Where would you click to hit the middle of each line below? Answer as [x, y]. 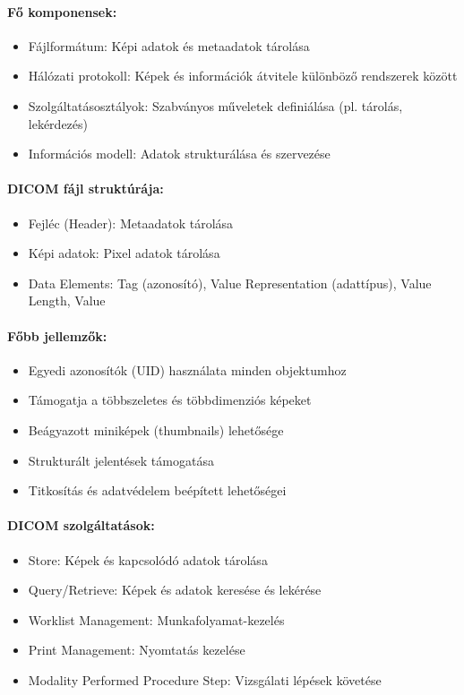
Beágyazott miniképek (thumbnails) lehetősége [156, 429]
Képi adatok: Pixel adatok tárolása [124, 253]
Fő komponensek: [62, 11]
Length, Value [67, 300]
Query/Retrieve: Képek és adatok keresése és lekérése [175, 590]
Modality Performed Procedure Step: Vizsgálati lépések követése [205, 679]
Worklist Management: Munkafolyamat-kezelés [156, 619]
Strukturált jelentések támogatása [121, 460]
